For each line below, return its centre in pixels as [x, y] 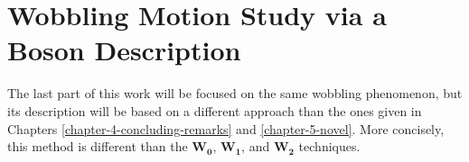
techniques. [329, 146]
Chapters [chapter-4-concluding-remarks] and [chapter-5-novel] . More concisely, [226, 128]
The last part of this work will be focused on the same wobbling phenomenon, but [235, 93]
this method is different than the [98, 146]
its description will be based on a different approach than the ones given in [215, 110]
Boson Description [124, 50]
